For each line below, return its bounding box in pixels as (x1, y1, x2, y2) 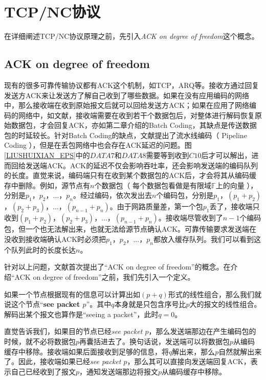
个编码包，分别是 (156, 190, 214, 200)
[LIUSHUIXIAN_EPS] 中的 (4, 150, 90, 161)
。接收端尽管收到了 (158, 212, 223, 223)
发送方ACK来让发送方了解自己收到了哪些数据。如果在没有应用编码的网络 (4, 90, 250, 100)
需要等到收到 (146, 150, 189, 161)
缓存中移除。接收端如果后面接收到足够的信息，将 (4, 346, 169, 356)
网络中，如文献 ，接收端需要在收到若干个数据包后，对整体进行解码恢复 (18, 109, 255, 120)
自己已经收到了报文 (11, 366, 76, 376)
